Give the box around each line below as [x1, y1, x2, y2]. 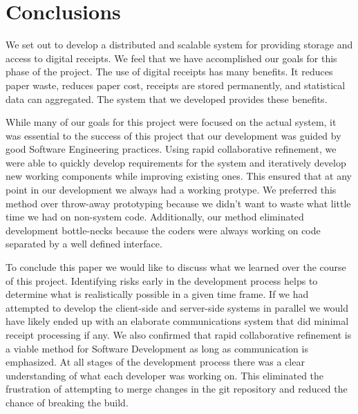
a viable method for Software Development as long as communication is [6, 341, 308, 355]
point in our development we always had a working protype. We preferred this [6, 182, 337, 197]
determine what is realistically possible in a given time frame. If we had [6, 287, 309, 301]
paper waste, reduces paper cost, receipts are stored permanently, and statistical [6, 77, 346, 92]
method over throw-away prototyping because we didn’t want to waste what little [6, 196, 351, 210]
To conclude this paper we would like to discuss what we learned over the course [6, 260, 346, 274]
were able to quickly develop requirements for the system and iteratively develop [6, 155, 346, 169]
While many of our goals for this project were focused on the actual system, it [6, 115, 337, 129]
